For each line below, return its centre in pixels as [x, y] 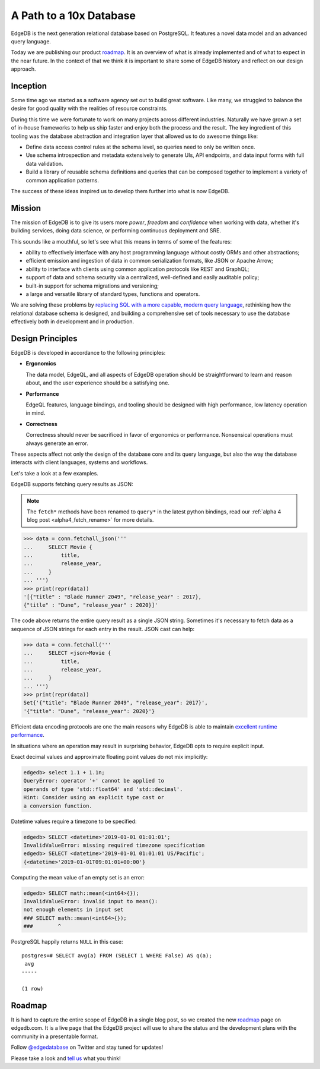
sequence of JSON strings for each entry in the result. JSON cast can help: [103, 629]
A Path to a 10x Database [73, 15]
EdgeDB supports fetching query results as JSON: [72, 484]
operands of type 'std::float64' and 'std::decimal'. [103, 789]
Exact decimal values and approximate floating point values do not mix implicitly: [109, 757]
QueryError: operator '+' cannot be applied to [94, 781]
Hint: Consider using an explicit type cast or [94, 797]
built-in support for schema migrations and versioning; [92, 286]
